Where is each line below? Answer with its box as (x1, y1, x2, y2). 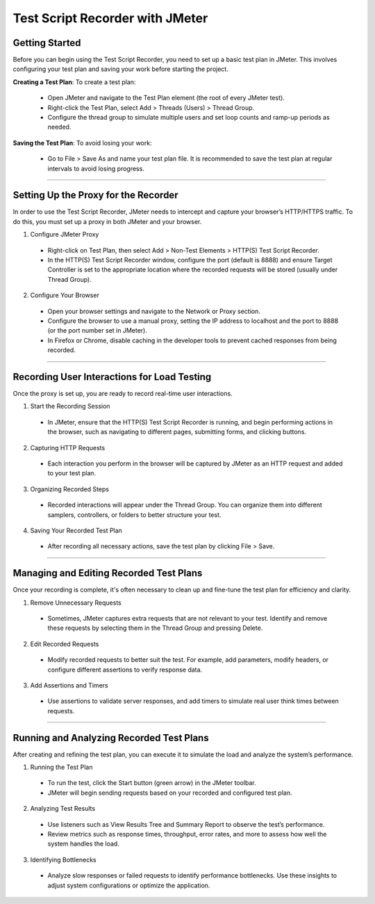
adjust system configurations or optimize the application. (47, 881, 210, 889)
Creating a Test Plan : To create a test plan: (12, 77, 136, 86)
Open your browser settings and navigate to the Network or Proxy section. (47, 307, 260, 315)
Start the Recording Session (30, 402, 110, 411)
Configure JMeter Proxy (30, 230, 99, 239)
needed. (47, 122, 72, 132)
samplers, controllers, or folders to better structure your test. (47, 510, 222, 518)
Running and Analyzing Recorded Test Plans (12, 731, 209, 744)
